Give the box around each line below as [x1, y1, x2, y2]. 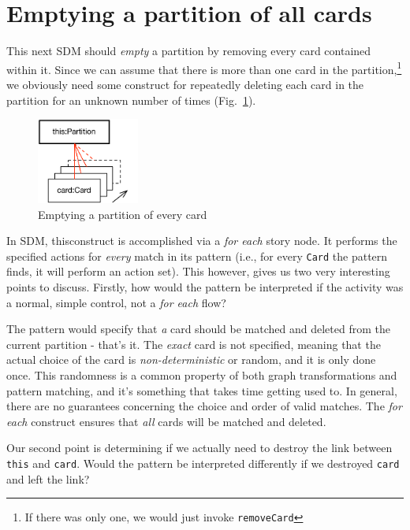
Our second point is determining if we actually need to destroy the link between [6, 439, 393, 456]
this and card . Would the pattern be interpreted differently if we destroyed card [6, 454, 400, 471]
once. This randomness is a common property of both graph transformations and [6, 366, 397, 383]
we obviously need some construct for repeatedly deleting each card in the [6, 76, 364, 92]
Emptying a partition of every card [38, 206, 207, 222]
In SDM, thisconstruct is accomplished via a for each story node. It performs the [6, 232, 397, 249]
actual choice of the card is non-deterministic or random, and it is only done [6, 351, 376, 368]
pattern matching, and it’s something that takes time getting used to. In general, [6, 382, 397, 398]
